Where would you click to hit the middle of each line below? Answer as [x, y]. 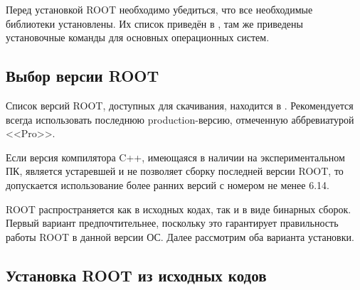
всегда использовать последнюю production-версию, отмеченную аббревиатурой [180, 119]
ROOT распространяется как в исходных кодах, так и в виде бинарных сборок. [179, 209]
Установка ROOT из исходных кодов [136, 275]
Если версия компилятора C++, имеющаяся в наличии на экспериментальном [175, 157]
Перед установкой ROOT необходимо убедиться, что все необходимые [159, 9]
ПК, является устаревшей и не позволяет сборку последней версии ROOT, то [175, 171]
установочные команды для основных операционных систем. [138, 37]
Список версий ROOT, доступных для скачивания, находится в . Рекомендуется [180, 105]
